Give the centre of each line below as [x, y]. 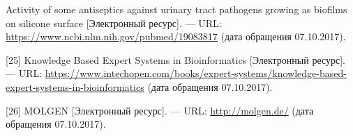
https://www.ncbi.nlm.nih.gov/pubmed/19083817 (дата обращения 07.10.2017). [176, 36]
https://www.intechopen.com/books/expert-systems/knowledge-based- [196, 73]
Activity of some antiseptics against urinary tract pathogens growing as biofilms [176, 9]
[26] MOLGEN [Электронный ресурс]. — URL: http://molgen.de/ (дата [160, 110]
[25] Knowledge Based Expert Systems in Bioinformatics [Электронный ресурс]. [175, 59]
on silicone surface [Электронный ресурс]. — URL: [114, 23]
